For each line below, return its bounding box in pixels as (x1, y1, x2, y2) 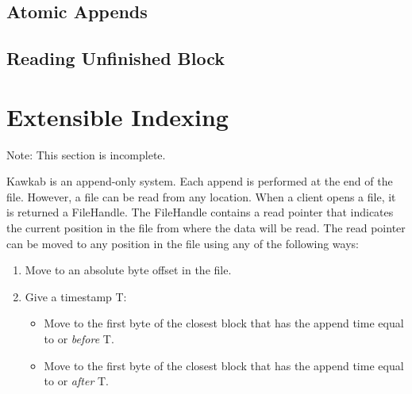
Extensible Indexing (6, 100, 229, 132)
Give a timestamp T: (25, 288, 127, 304)
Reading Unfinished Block (6, 46, 225, 71)
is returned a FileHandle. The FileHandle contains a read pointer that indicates (6, 204, 394, 220)
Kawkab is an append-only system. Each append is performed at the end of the (6, 173, 393, 189)
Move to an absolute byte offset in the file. (25, 262, 232, 278)
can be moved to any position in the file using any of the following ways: (6, 235, 359, 251)
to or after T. (44, 373, 109, 389)
